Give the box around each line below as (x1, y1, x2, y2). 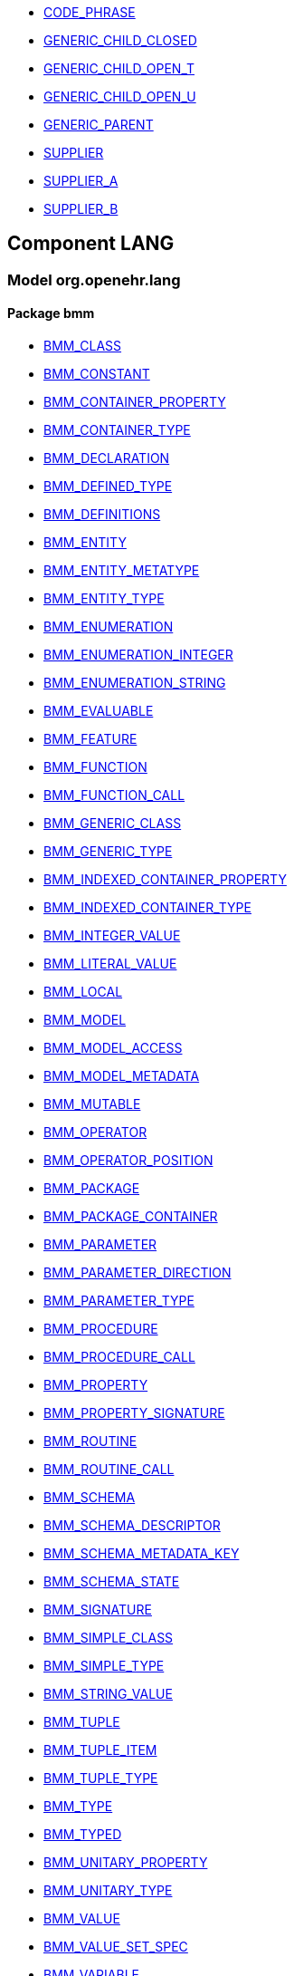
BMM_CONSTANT (43, 366, 150, 382)
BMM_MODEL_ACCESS (43, 1040, 183, 1056)
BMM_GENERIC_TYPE (43, 843, 173, 860)
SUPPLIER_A (43, 173, 119, 188)
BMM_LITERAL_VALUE (43, 956, 177, 972)
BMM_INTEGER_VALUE (43, 928, 181, 944)
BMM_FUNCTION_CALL (43, 787, 185, 804)
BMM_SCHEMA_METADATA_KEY (43, 1546, 240, 1562)
